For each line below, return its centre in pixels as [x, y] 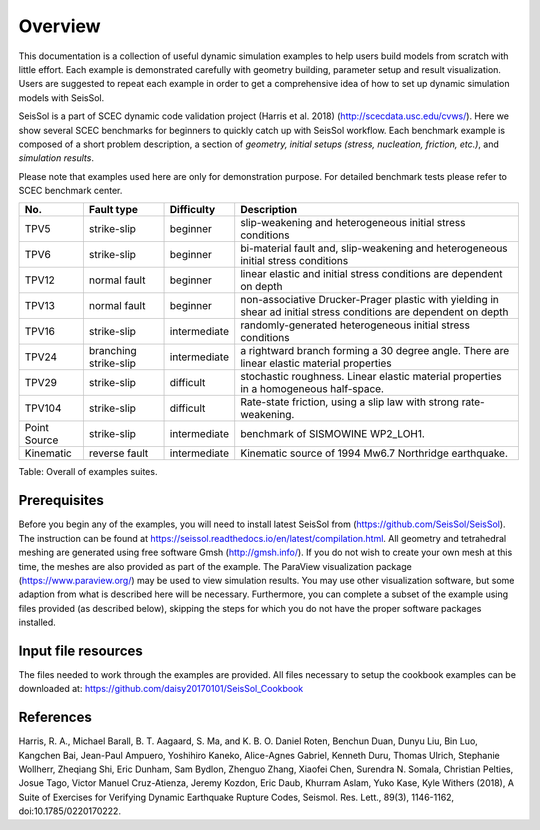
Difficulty [192, 210]
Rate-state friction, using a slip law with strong [350, 402]
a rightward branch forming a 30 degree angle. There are [375, 351]
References [55, 717]
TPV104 [43, 408]
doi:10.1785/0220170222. [70, 811]
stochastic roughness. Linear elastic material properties [371, 377]
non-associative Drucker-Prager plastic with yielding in [370, 300]
